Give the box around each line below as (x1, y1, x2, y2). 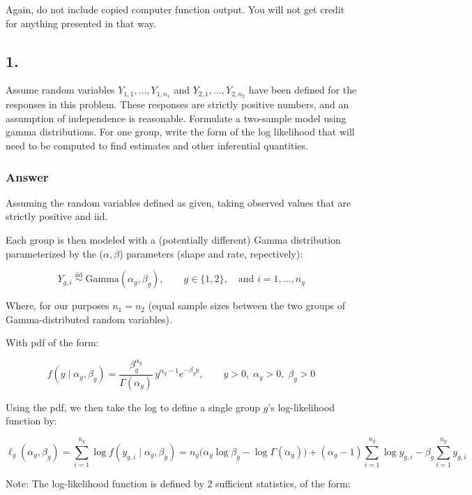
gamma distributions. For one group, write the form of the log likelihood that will (6, 124, 355, 139)
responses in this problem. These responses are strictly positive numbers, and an (6, 97, 349, 112)
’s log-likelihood (268, 399, 335, 414)
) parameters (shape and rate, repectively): (119, 246, 303, 260)
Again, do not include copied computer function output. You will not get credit (6, 2, 345, 16)
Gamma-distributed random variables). (6, 311, 172, 326)
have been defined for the (248, 82, 357, 97)
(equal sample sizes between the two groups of (148, 298, 345, 313)
